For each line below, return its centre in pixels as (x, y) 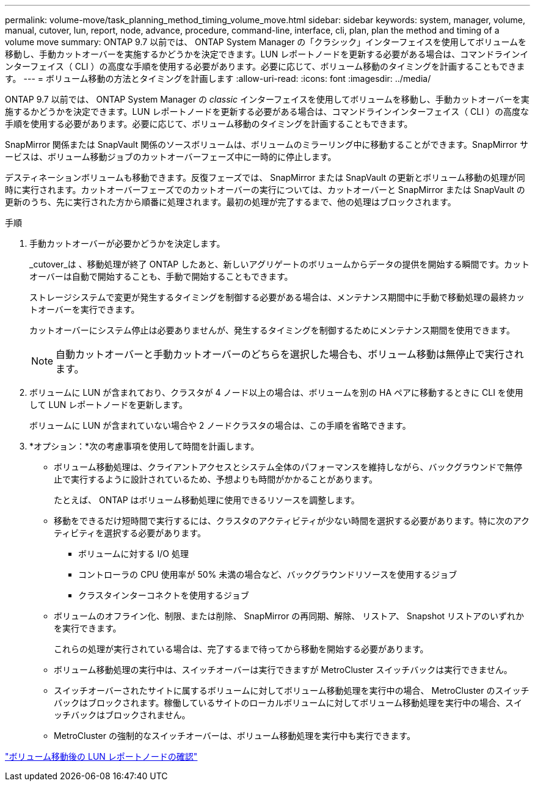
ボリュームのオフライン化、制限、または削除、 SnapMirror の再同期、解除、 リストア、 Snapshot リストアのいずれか (289, 616)
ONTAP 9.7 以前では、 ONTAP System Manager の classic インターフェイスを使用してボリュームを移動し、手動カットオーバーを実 (267, 99)
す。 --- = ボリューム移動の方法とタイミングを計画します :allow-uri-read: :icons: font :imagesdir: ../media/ (218, 78)
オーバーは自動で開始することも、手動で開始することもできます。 (161, 276)
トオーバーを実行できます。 (85, 309)
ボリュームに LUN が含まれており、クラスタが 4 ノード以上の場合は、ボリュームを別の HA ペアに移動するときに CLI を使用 (276, 392)
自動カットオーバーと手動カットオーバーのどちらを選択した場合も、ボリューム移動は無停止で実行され (290, 354)
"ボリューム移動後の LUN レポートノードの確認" (101, 756)
